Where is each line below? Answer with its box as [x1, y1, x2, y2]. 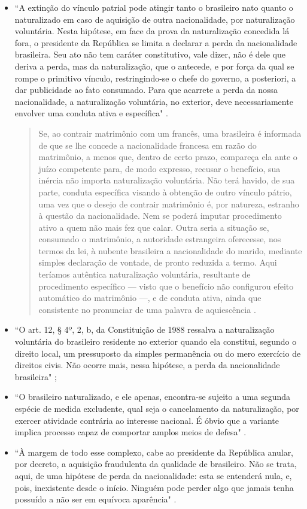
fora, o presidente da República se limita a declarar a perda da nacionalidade [14, 36, 297, 49]
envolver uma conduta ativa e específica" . [14, 107, 168, 119]
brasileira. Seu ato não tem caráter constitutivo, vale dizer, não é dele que [14, 48, 286, 61]
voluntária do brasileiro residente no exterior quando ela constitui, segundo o [14, 335, 297, 348]
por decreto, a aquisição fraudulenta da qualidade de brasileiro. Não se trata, [14, 457, 297, 470]
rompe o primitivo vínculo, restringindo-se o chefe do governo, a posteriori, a [14, 71, 296, 84]
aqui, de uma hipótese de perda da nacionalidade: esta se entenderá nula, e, [14, 469, 292, 481]
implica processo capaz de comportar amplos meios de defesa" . [14, 426, 247, 438]
